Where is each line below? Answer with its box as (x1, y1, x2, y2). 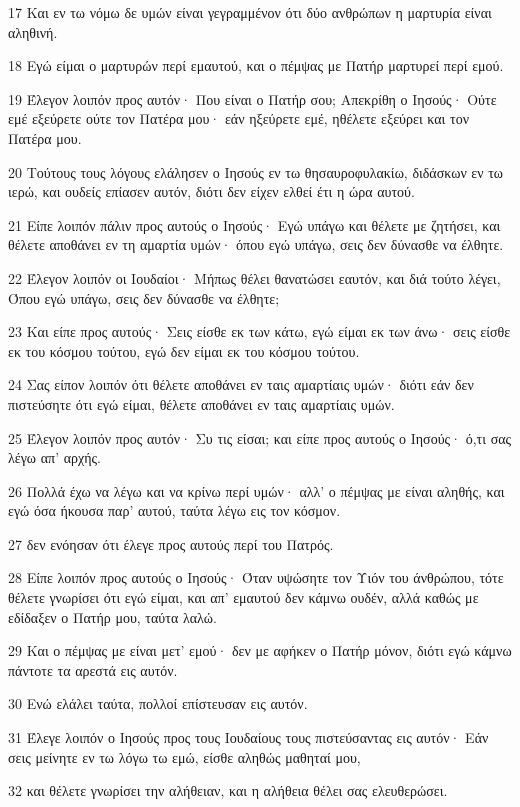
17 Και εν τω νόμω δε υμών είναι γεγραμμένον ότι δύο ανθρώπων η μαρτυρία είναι (8, 2, 492, 22)
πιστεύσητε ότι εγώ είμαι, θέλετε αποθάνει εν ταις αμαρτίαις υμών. (8, 393, 395, 414)
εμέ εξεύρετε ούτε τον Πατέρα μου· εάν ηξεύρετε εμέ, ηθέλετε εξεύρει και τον (8, 108, 469, 129)
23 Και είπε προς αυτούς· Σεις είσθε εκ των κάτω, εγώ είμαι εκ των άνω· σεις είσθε (8, 321, 511, 342)
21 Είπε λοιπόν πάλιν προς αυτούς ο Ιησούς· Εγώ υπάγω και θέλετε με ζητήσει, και (8, 214, 501, 235)
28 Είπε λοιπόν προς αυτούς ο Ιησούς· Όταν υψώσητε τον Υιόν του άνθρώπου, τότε (8, 567, 504, 588)
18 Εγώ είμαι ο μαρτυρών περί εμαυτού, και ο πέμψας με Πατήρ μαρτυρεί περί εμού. (8, 55, 504, 76)
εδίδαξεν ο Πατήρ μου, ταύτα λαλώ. (8, 606, 217, 627)
